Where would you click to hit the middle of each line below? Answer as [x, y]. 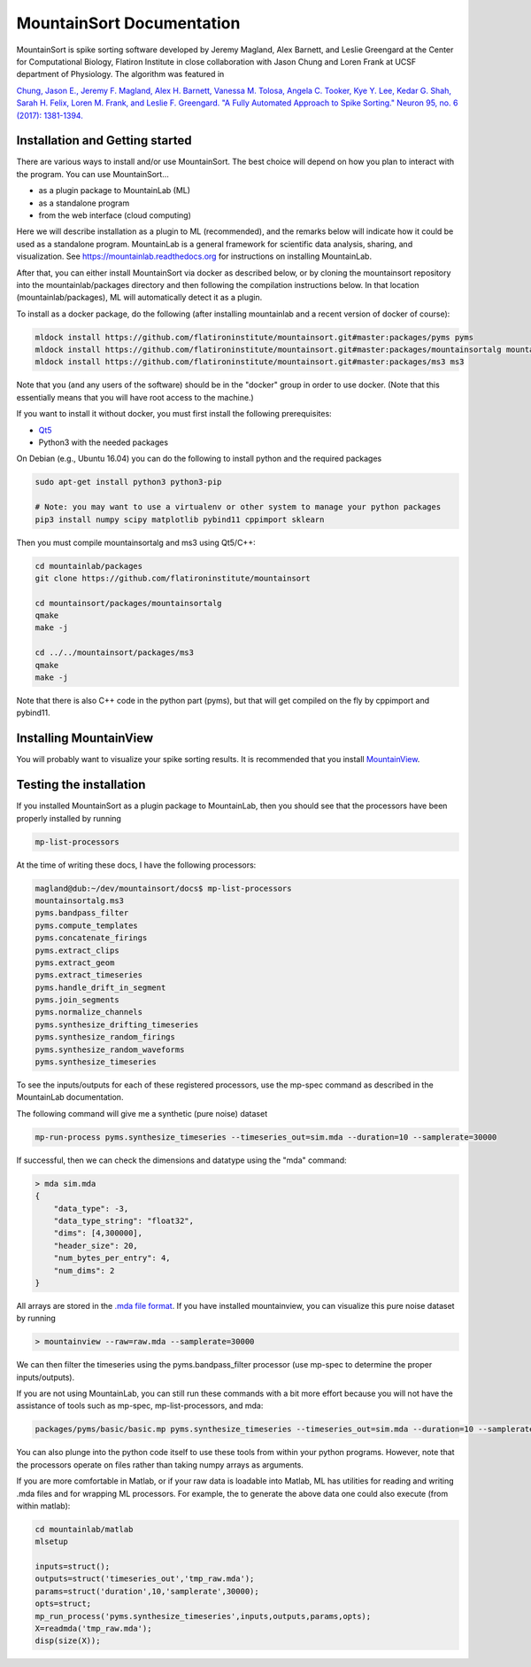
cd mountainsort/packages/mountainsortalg [128, 603]
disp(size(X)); [68, 1641]
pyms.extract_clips [77, 950]
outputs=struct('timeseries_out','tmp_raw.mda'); [145, 1579]
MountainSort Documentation [128, 23]
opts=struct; [63, 1604]
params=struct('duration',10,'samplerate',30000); [147, 1591]
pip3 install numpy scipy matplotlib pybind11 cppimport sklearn [180, 519]
